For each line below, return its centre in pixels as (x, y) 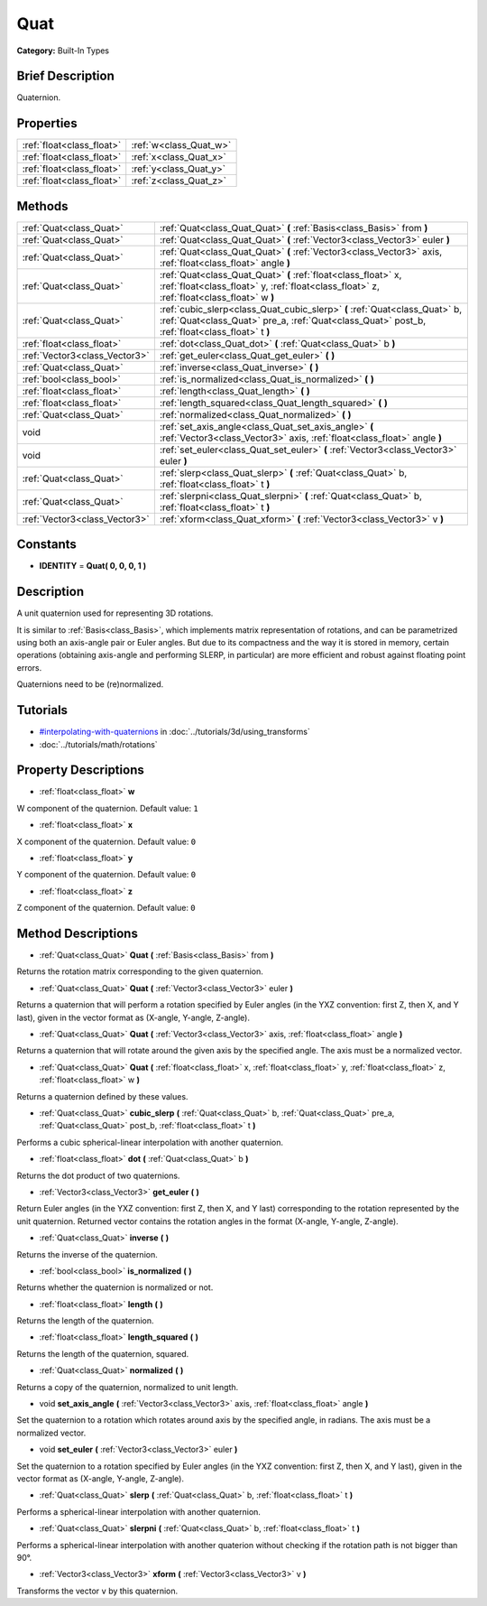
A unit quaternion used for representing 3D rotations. (115, 613)
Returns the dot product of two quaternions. (98, 1175)
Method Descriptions (78, 933)
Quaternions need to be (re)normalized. (90, 684)
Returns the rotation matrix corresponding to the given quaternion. (140, 971)
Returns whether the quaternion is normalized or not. (115, 1287)
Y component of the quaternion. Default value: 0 (106, 875)
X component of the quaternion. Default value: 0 (106, 841)
